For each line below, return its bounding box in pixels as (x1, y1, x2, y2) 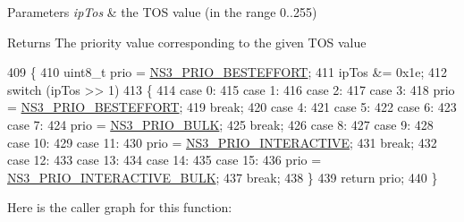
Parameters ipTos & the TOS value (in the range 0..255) (7, 3, 317, 21)
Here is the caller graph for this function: (7, 198, 232, 217)
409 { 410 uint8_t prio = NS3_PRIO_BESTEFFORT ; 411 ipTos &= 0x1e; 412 (7, 63, 448, 81)
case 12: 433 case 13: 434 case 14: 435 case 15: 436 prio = (7, 150, 322, 169)
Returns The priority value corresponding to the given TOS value (7, 32, 367, 51)
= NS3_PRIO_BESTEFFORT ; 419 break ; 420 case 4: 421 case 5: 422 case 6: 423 (7, 98, 457, 116)
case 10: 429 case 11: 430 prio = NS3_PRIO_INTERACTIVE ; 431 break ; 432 (7, 132, 437, 151)
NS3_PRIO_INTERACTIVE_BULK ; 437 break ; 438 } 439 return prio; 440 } (7, 167, 438, 186)
